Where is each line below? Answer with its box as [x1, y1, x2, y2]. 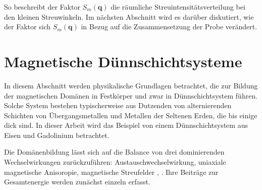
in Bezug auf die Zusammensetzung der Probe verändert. [81, 21, 257, 32]
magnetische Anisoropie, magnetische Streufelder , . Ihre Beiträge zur [4, 166, 219, 177]
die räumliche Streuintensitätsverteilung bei [111, 2, 245, 12]
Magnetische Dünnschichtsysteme [4, 51, 242, 71]
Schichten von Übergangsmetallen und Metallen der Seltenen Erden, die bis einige [4, 110, 257, 120]
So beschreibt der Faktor [4, 2, 80, 12]
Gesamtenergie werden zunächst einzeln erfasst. [4, 176, 150, 187]
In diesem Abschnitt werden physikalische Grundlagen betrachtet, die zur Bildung [4, 80, 258, 90]
